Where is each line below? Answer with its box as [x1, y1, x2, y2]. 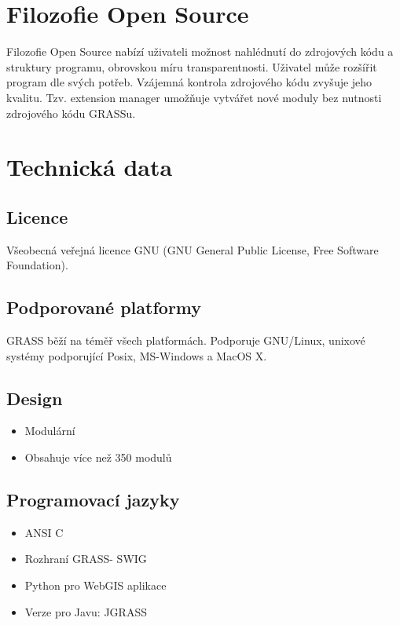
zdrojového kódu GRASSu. [6, 104, 136, 121]
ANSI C [24, 524, 64, 540]
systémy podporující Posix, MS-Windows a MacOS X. [6, 347, 267, 364]
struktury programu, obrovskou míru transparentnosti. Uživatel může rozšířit [6, 58, 377, 75]
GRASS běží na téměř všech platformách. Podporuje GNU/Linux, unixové [6, 332, 365, 349]
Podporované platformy [6, 295, 202, 320]
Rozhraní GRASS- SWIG [24, 550, 147, 567]
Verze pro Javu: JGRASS [24, 603, 147, 620]
